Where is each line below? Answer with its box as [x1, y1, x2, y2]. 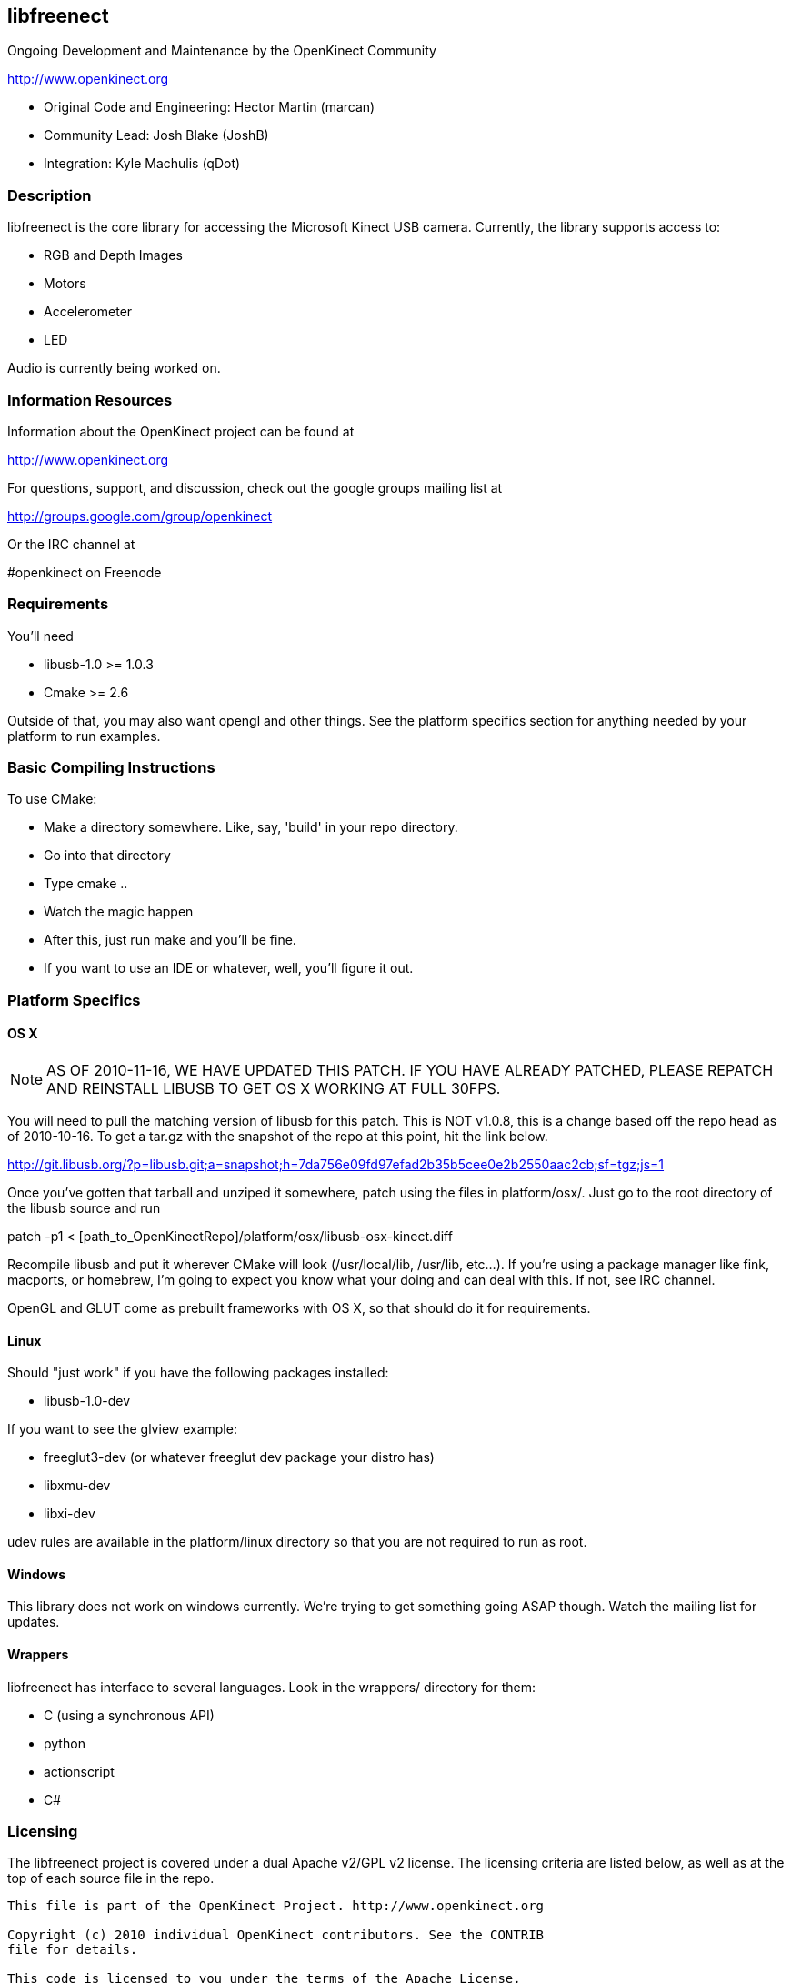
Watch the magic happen [44, 904, 194, 920]
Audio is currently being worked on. [7, 360, 221, 376]
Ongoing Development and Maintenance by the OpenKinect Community [7, 43, 436, 59]
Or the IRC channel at [7, 536, 135, 552]
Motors [44, 275, 86, 292]
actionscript [44, 1763, 115, 1779]
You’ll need [7, 627, 74, 644]
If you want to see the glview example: [7, 1421, 237, 1437]
